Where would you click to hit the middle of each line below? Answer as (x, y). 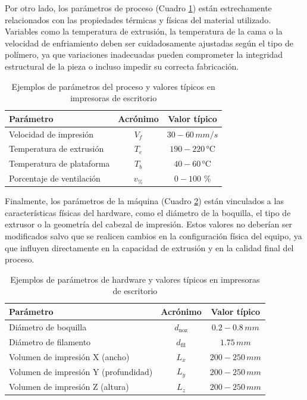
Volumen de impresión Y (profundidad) (81, 371)
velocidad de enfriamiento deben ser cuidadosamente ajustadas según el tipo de (149, 43)
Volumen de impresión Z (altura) (69, 387)
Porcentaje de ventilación (55, 178)
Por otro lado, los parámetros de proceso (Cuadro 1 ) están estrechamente (138, 8)
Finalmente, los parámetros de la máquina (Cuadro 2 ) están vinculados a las (144, 201)
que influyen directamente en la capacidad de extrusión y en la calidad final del (149, 247)
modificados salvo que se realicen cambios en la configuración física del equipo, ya (153, 236)
